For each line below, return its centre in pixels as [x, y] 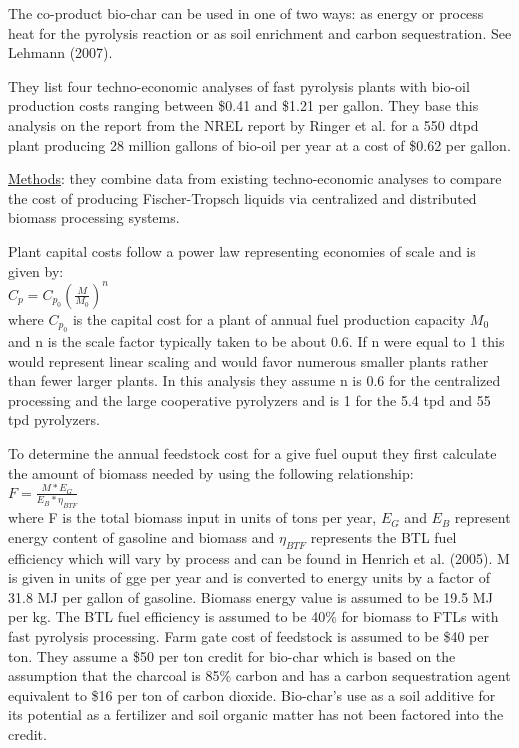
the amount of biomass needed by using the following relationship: [211, 472]
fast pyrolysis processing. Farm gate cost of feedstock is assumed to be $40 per [248, 635]
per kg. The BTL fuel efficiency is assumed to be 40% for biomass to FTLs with [253, 616]
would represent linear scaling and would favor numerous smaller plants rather [248, 360]
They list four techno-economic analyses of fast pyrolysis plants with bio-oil [239, 85]
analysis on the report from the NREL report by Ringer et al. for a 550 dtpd [243, 124]
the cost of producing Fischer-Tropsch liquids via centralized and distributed [242, 197]
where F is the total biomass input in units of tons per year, [192, 517]
